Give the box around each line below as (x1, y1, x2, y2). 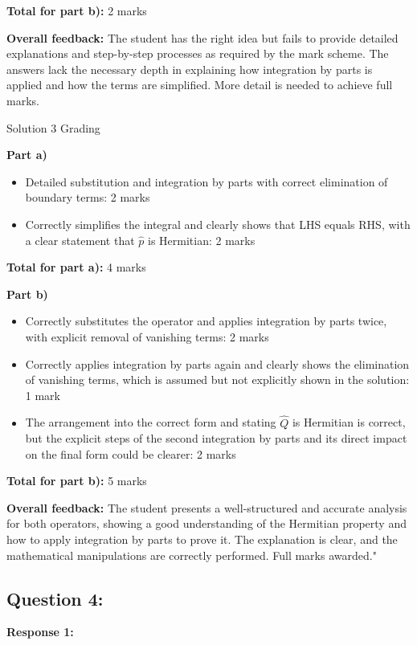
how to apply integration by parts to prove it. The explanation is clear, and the (6, 531, 398, 548)
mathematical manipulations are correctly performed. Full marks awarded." (6, 546, 377, 563)
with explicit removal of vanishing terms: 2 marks (25, 328, 269, 345)
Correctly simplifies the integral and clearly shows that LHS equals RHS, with (25, 215, 411, 232)
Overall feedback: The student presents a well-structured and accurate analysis (6, 499, 407, 516)
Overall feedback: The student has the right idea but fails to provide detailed (6, 29, 399, 46)
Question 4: (6, 586, 104, 610)
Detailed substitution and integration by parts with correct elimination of (25, 173, 388, 190)
